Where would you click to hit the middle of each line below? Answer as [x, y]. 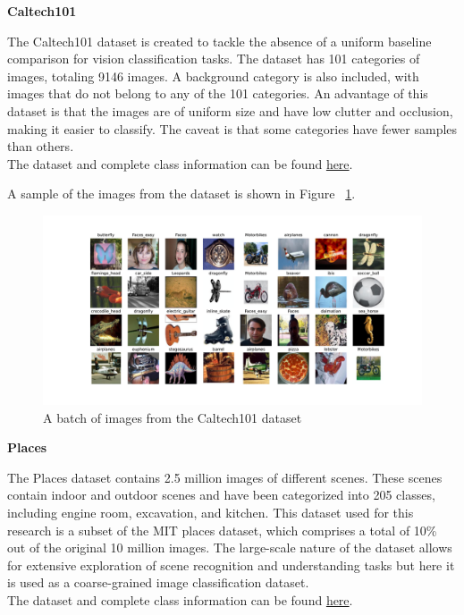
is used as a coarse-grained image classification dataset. [158, 582]
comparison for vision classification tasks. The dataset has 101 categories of [214, 59]
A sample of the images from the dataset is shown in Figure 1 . [181, 194]
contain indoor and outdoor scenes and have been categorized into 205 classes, [221, 495]
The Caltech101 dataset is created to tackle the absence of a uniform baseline [219, 41]
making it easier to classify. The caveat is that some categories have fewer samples [232, 128]
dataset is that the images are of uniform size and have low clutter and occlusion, [230, 110]
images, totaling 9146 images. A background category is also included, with [213, 76]
